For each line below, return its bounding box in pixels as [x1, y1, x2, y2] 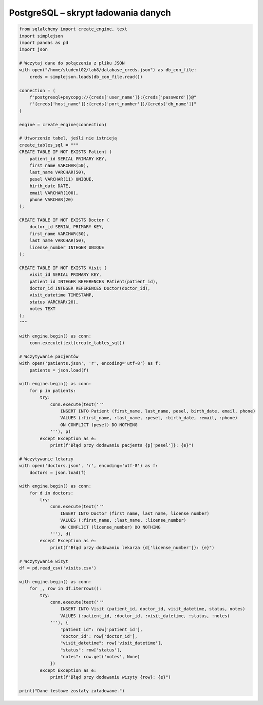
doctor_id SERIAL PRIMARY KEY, [29, 224, 104, 230]
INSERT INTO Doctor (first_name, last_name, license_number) [60, 510, 209, 516]
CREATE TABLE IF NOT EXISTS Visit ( [19, 265, 107, 271]
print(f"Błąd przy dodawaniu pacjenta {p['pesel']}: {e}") [50, 442, 194, 448]
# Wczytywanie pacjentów [19, 353, 79, 359]
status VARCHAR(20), [29, 299, 79, 305]
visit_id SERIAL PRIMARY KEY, [29, 272, 102, 277]
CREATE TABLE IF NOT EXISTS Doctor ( [19, 217, 110, 223]
